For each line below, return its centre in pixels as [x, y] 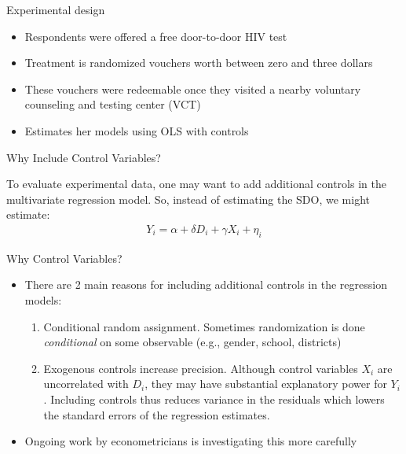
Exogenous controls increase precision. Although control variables [201, 368]
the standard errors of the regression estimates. [157, 414]
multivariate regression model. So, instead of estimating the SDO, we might [188, 199]
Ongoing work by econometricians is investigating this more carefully [191, 441]
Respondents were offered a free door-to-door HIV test [156, 36]
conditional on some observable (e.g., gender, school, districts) [192, 342]
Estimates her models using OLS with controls [137, 130]
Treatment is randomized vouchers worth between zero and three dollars [199, 63]
